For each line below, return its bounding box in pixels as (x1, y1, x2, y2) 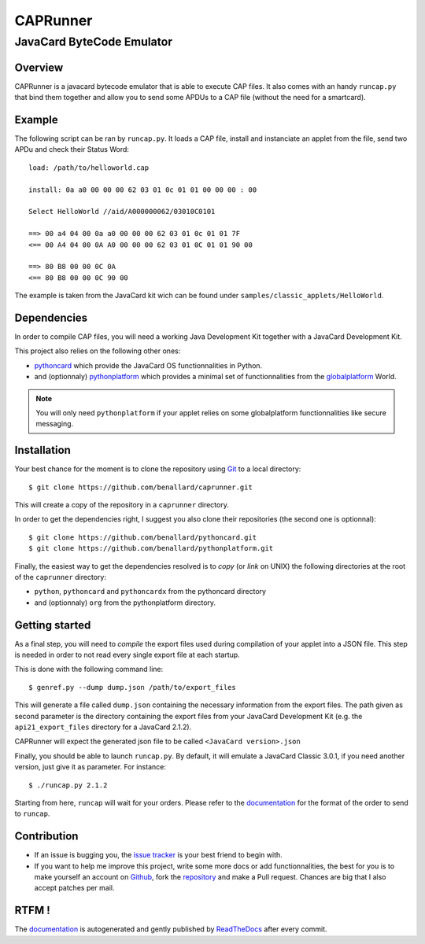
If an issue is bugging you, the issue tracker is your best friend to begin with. (34, 850, 283, 860)
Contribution (14, 830, 79, 843)
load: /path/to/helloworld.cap (28, 163, 150, 172)
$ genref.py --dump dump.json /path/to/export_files (28, 683, 236, 691)
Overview (14, 61, 64, 74)
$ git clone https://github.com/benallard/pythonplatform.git (28, 544, 274, 553)
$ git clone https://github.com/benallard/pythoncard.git (28, 533, 257, 542)
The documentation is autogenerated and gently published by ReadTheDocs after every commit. (14, 924, 327, 934)
